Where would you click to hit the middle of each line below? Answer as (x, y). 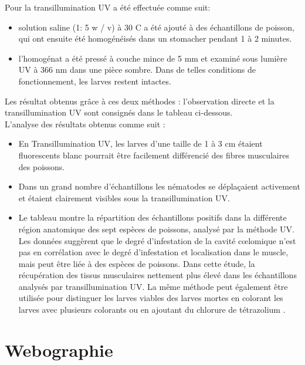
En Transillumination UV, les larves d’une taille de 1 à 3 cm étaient (140, 143)
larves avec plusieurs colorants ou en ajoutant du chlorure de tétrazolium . (152, 310)
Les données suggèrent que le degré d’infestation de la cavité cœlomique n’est (157, 240)
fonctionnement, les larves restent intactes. (95, 81)
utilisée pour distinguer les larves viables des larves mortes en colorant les (151, 298)
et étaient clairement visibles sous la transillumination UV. (124, 197)
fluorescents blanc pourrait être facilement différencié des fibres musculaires (154, 155)
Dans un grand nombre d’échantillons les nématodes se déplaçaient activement (159, 186)
